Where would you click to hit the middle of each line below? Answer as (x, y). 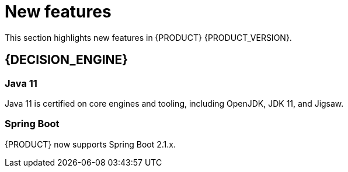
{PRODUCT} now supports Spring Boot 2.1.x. (90, 144)
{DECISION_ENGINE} (67, 60)
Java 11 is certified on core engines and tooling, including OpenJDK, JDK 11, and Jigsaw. (174, 103)
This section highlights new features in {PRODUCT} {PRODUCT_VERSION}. (148, 37)
